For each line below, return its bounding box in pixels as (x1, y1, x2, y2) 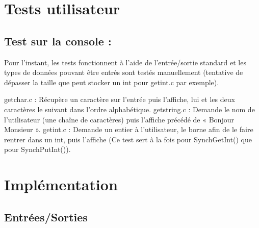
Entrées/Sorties (4, 209, 88, 224)
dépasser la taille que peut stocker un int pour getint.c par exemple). (4, 77, 219, 87)
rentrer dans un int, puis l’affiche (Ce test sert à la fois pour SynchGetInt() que (4, 134, 252, 144)
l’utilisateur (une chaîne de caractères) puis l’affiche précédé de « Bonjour (4, 114, 234, 124)
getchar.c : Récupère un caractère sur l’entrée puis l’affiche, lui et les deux (4, 94, 235, 105)
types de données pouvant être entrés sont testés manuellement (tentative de (4, 67, 243, 78)
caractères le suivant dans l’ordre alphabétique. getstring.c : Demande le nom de (4, 104, 255, 114)
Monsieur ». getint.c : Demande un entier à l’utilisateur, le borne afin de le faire (4, 124, 253, 135)
